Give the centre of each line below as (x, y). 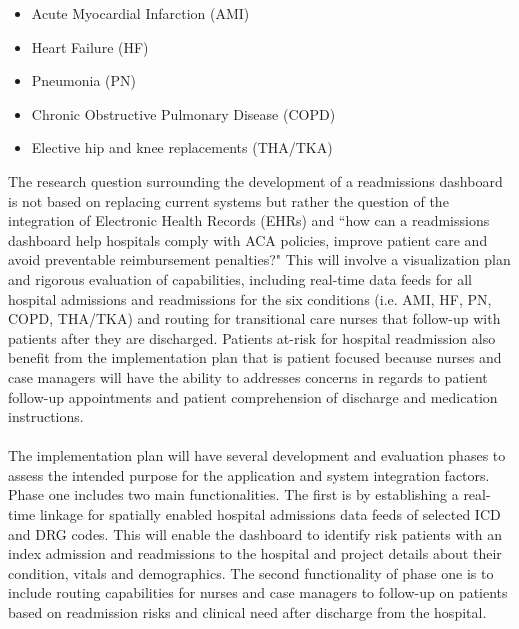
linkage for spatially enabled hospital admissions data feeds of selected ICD (270, 514)
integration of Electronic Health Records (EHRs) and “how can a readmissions (249, 220)
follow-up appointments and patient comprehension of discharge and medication (253, 396)
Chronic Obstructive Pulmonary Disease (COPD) (183, 113)
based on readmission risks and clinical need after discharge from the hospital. (247, 612)
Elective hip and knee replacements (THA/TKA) (182, 147)
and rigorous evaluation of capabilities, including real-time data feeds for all (240, 278)
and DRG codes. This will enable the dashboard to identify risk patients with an (255, 533)
